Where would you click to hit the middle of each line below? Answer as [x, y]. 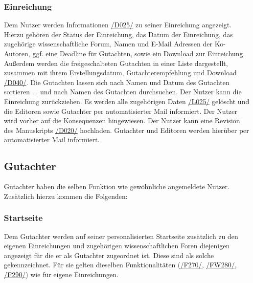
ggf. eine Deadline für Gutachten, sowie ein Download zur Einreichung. [139, 53]
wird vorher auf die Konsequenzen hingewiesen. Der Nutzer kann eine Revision [122, 120]
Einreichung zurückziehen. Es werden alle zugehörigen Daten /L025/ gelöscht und [127, 101]
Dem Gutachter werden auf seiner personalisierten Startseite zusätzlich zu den [121, 236]
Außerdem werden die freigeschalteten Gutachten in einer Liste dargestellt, [116, 63]
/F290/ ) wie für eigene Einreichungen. [61, 274]
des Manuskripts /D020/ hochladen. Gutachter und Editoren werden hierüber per [126, 130]
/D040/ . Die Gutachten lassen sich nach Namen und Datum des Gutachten [117, 82]
